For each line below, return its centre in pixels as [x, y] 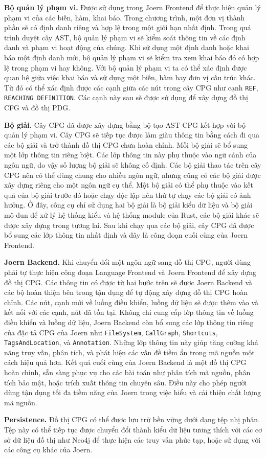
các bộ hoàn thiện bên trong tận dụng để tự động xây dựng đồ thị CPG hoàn [126, 292]
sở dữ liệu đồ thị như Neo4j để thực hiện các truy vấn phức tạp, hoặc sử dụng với [132, 439]
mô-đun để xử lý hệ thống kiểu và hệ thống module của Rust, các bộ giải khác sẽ [132, 215]
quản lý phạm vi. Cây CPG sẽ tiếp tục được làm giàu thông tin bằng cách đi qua [132, 135]
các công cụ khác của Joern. [48, 450]
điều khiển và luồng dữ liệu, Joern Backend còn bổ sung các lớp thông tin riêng [129, 322]
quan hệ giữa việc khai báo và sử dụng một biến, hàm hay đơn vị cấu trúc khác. [130, 77]
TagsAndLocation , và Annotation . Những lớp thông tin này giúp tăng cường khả [131, 342]
